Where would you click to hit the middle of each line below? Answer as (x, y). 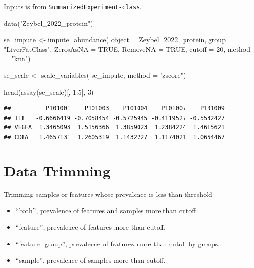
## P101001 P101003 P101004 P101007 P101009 (115, 109)
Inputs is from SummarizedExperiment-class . (73, 6)
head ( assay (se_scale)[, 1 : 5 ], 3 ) (49, 91)
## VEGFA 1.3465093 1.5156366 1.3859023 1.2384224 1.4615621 (115, 128)
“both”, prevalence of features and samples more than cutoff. (107, 210)
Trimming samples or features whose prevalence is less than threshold (108, 194)
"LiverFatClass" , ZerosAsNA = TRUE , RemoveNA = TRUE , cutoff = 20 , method (127, 49)
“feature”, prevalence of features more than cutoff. (91, 227)
